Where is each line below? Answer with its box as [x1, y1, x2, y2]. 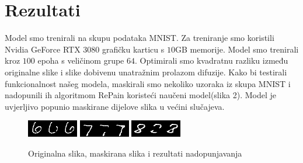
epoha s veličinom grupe [37, 54, 124, 67]
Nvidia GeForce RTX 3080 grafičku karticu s [5, 43, 165, 55]
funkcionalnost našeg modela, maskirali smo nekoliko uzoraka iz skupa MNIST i [5, 77, 291, 89]
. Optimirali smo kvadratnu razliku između [135, 54, 288, 67]
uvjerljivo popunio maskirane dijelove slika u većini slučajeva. [5, 100, 225, 112]
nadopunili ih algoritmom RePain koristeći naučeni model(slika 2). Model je [5, 89, 276, 101]
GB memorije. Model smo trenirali [175, 43, 299, 55]
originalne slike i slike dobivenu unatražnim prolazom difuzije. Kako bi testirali [5, 65, 287, 78]
